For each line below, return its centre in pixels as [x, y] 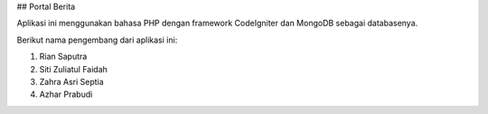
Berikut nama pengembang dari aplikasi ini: [97, 40]
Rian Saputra [63, 57]
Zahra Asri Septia [71, 81]
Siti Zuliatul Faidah [74, 69]
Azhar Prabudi [66, 94]
